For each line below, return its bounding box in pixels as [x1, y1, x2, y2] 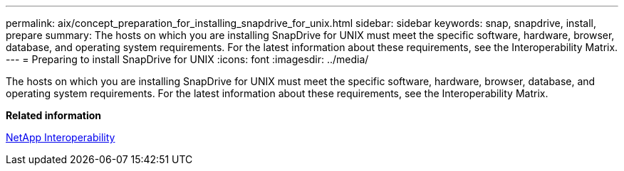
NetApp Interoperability [6, 131, 115, 143]
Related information [6, 109, 102, 121]
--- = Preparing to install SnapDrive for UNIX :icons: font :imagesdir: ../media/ [6, 53, 369, 65]
